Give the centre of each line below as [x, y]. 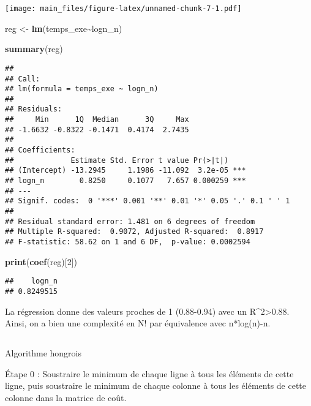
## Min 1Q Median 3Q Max [97, 120]
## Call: [23, 79]
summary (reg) [34, 49]
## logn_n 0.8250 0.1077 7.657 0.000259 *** [126, 181]
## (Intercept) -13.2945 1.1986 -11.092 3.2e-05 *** [126, 171]
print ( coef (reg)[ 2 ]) [41, 261]
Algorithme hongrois [43, 353]
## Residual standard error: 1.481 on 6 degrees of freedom [130, 221]
